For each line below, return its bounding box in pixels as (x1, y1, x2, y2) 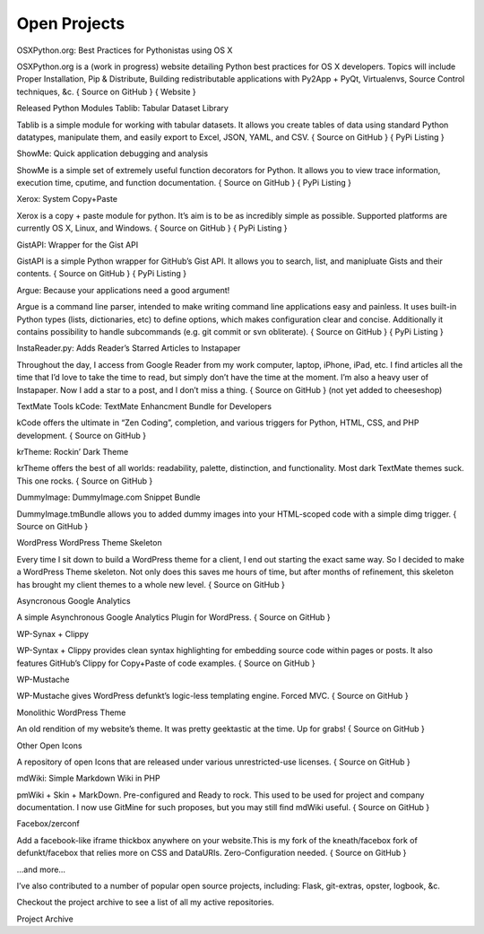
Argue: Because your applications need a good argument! (16, 284, 230, 295)
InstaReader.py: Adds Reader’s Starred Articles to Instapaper (16, 343, 241, 354)
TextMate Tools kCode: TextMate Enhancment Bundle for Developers (16, 400, 272, 412)
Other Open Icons (16, 740, 82, 751)
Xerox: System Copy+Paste (16, 194, 118, 205)
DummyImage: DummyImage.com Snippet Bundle (16, 492, 201, 502)
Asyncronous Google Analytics (16, 596, 131, 606)
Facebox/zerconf (16, 818, 80, 829)
